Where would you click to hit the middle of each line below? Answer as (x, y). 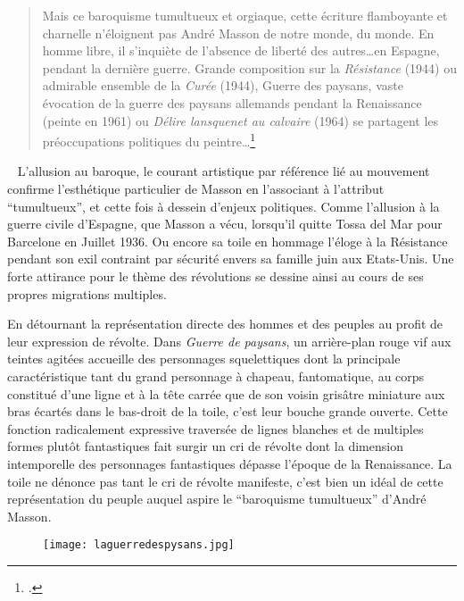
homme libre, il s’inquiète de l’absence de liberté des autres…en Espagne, (241, 50)
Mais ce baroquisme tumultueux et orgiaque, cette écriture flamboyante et (245, 15)
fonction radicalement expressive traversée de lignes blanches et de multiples (215, 428)
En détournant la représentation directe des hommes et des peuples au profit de (225, 324)
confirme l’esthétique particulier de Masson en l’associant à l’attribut (196, 188)
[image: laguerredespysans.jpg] (139, 545)
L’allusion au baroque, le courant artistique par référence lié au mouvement (224, 171)
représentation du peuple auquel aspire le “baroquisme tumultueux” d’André (217, 499)
